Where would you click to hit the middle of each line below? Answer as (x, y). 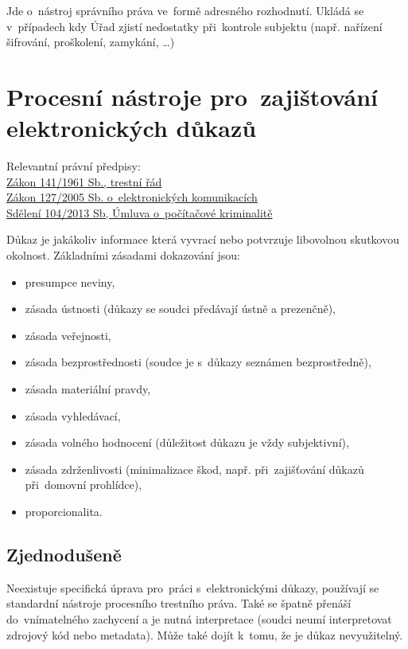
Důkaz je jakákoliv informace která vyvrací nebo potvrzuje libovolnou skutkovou (203, 239)
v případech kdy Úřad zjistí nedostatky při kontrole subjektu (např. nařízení (194, 26)
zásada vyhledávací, (73, 415)
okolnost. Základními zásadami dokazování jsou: (123, 255)
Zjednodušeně (64, 554)
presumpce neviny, (70, 281)
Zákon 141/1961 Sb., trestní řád (84, 181)
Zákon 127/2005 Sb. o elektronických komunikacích (132, 197)
